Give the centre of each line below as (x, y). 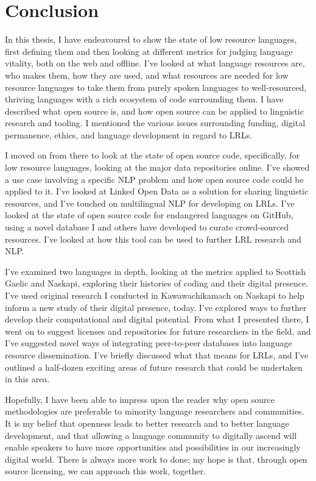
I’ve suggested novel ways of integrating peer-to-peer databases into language (149, 343)
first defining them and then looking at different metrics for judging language (149, 51)
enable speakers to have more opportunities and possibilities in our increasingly (153, 447)
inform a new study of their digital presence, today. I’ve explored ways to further (156, 307)
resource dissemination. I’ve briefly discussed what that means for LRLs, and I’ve (157, 355)
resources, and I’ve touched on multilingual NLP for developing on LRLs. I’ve (150, 203)
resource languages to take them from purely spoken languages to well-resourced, (156, 87)
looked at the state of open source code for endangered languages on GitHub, (149, 215)
